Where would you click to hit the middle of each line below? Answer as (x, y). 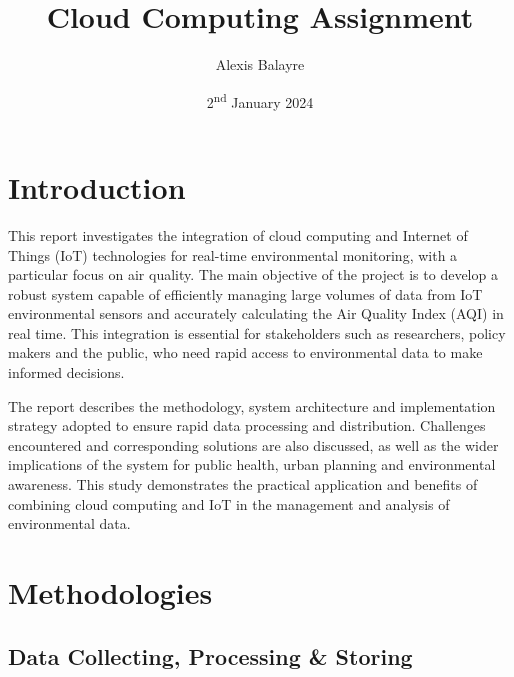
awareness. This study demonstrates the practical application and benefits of (243, 484)
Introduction (97, 186)
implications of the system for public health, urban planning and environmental (252, 464)
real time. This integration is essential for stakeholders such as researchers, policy (257, 332)
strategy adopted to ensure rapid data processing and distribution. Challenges (247, 425)
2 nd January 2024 (260, 100)
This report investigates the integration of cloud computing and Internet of (238, 234)
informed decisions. (66, 372)
